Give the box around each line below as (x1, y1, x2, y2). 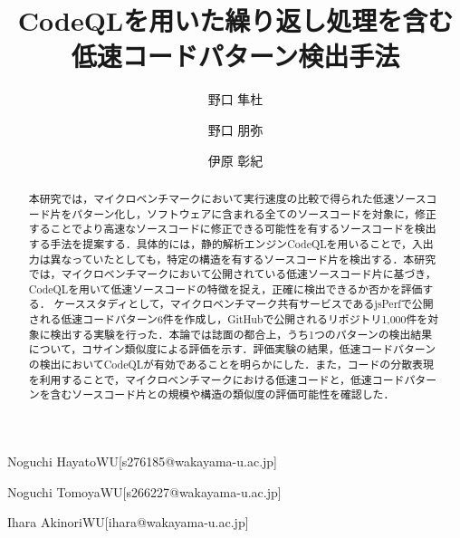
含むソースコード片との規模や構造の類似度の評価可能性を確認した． (50, 387, 395, 402)
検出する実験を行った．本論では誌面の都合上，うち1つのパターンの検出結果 (50, 326, 433, 341)
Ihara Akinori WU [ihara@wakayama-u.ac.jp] (7, 513, 249, 532)
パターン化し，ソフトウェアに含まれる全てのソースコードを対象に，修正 (72, 206, 436, 221)
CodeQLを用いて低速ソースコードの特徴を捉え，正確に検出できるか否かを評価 (28, 281, 423, 296)
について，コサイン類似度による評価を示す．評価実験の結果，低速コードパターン (28, 341, 436, 357)
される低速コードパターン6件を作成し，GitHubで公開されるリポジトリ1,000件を (28, 312, 428, 327)
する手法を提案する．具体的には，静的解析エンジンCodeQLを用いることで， (28, 235, 412, 251)
